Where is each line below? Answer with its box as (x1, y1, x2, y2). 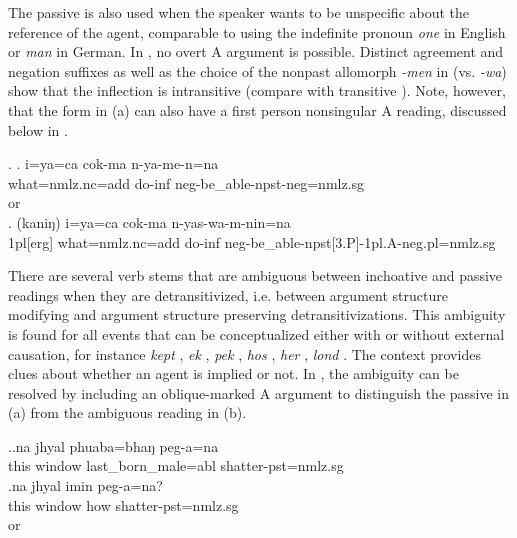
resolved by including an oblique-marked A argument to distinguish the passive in (8, 382, 510, 403)
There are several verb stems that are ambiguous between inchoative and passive (8, 265, 503, 286)
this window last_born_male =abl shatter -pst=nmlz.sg (8, 455, 344, 476)
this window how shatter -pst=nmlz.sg (8, 494, 239, 515)
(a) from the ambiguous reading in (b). (8, 402, 247, 423)
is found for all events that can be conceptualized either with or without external (8, 323, 505, 344)
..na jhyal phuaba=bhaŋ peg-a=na (8, 435, 219, 456)
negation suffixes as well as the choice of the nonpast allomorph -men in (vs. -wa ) (8, 60, 507, 81)
